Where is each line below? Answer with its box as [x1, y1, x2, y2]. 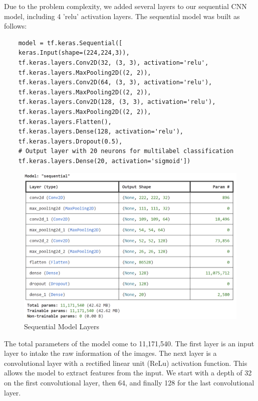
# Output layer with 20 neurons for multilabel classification [18, 148, 234, 155]
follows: [4, 21, 27, 31]
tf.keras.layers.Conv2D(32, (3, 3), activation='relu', [18, 59, 209, 66]
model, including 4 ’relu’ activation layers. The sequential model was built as [4, 11, 240, 21]
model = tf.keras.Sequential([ [18, 39, 123, 47]
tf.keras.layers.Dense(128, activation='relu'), [18, 128, 183, 136]
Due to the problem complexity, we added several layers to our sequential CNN [4, 1, 247, 11]
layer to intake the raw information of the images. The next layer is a [4, 348, 217, 358]
